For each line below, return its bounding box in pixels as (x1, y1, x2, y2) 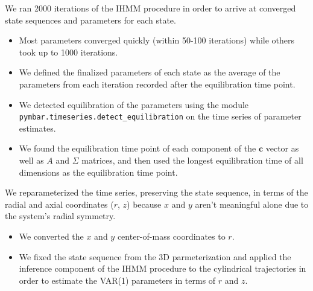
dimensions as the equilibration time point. (19, 165, 178, 178)
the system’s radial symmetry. (5, 209, 116, 222)
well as (19, 154, 44, 166)
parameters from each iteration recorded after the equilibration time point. (19, 77, 296, 90)
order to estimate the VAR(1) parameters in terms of (19, 273, 216, 286)
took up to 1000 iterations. (19, 45, 118, 58)
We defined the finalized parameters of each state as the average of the (19, 66, 280, 78)
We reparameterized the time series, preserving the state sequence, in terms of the (5, 186, 308, 199)
